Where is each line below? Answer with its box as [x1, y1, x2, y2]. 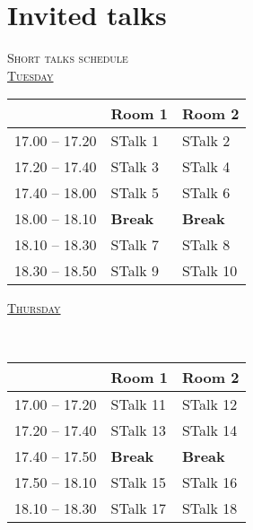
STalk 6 [181, 182, 231, 204]
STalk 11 [110, 393, 166, 414]
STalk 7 [110, 234, 159, 256]
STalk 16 [181, 471, 238, 492]
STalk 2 [181, 130, 231, 152]
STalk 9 [110, 260, 159, 282]
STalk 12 [181, 393, 238, 414]
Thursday [7, 299, 61, 317]
